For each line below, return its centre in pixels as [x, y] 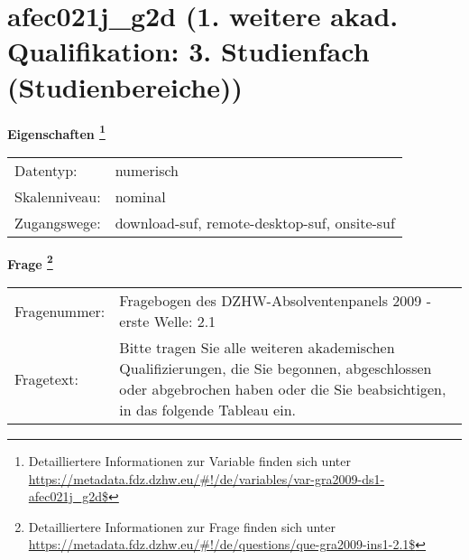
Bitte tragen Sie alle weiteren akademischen [257, 347]
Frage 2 [30, 262]
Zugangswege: [58, 222]
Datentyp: [46, 170]
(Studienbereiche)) [125, 86]
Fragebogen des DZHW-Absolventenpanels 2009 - [275, 300]
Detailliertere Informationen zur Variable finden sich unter [189, 461]
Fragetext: [46, 378]
